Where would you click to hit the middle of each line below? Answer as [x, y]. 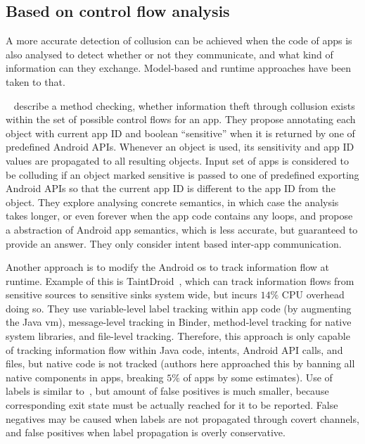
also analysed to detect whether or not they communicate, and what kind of [169, 54]
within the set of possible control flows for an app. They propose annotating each [181, 119]
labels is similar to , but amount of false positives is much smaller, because [167, 391]
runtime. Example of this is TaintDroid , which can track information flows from [180, 280]
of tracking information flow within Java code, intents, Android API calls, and [174, 349]
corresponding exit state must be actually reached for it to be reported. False [172, 405]
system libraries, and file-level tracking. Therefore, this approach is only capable [178, 336]
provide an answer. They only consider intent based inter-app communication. [174, 243]
